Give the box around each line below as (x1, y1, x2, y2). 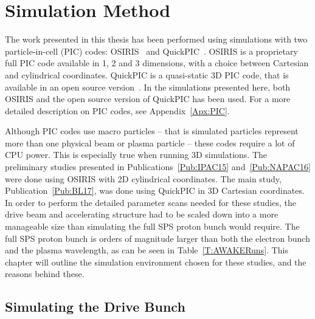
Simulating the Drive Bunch (5, 297, 185, 316)
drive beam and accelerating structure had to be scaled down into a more (5, 208, 279, 221)
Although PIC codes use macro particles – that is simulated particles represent (5, 125, 299, 137)
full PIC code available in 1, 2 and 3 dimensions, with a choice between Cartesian (5, 57, 309, 69)
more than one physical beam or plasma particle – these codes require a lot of (5, 136, 295, 149)
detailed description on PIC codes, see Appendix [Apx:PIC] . (5, 104, 230, 117)
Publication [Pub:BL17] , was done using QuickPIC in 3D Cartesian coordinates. (5, 184, 305, 197)
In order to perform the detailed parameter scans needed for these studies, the (5, 196, 296, 208)
